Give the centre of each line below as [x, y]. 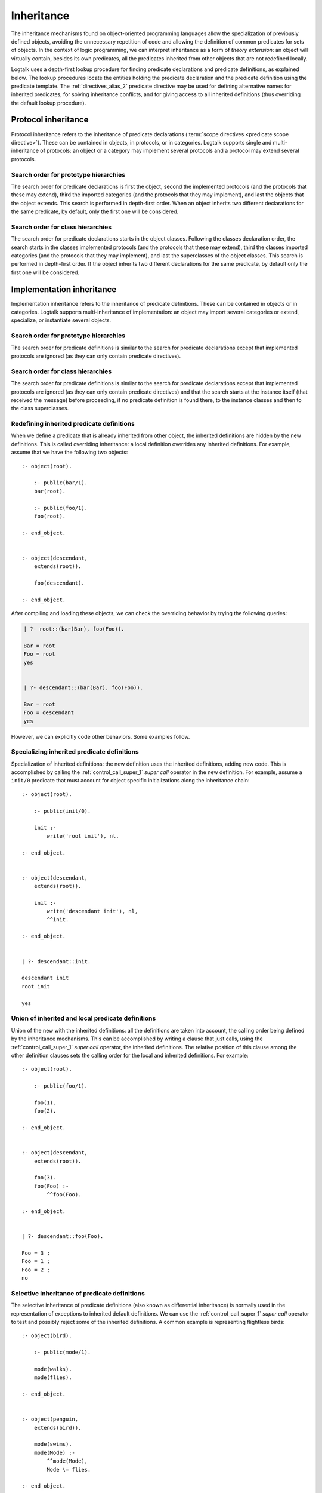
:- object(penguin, [50, 1419]
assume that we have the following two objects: [69, 452]
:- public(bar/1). [61, 483]
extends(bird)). [58, 1428]
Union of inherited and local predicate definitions [83, 1018]
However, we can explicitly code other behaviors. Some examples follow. [100, 736]
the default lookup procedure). [49, 103]
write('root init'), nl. [83, 836]
